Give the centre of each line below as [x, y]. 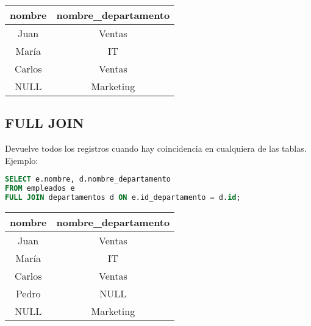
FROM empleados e [40, 189]
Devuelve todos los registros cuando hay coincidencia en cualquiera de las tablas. [156, 148]
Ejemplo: [22, 160]
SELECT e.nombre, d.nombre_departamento [88, 179]
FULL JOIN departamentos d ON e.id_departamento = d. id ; [123, 198]
